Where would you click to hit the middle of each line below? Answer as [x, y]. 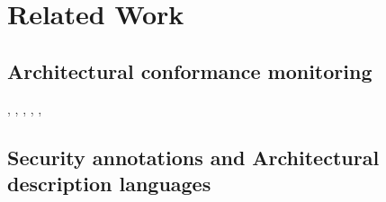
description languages [109, 183]
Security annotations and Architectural [193, 157]
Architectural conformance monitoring [190, 70]
